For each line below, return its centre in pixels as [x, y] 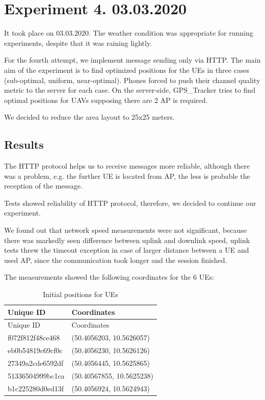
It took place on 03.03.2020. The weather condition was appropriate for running [129, 33]
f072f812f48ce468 [34, 338]
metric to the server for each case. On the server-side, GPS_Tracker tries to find [130, 90]
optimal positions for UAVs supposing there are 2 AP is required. [106, 100]
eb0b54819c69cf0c [35, 350]
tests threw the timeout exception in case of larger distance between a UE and [127, 250]
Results [24, 144]
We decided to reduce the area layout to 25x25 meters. [89, 117]
